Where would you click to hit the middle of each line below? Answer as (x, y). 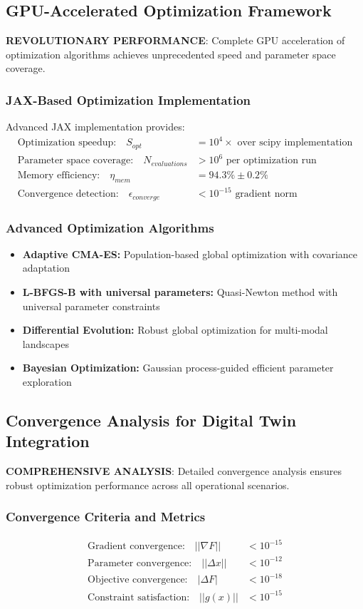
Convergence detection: (68, 194)
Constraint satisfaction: (139, 597)
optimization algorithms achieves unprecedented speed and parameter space (171, 54)
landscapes (46, 343)
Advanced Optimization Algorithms (110, 227)
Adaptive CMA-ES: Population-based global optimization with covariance (190, 254)
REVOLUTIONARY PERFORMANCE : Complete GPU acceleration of (175, 40)
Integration (48, 441)
